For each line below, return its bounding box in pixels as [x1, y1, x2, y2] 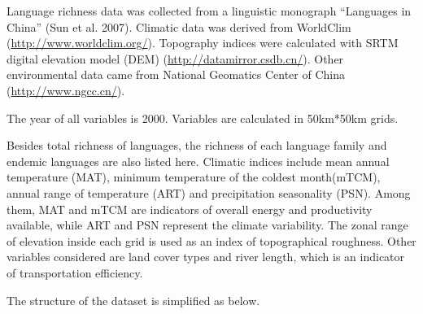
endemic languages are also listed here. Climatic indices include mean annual [7, 152, 390, 169]
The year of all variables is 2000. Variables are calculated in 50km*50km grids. [7, 109, 399, 126]
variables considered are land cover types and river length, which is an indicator [7, 248, 405, 265]
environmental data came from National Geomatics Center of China [7, 66, 345, 83]
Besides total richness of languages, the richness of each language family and [7, 137, 387, 154]
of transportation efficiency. [7, 264, 143, 281]
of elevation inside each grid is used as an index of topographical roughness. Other [7, 232, 416, 249]
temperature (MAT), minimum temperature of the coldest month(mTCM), [7, 168, 381, 185]
